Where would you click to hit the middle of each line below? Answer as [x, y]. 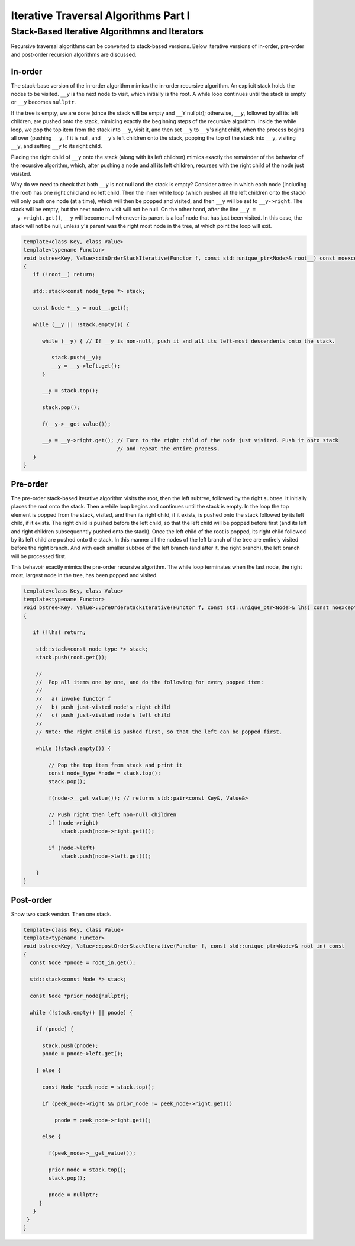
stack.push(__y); [76, 358]
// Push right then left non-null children [112, 815]
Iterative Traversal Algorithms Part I [100, 15]
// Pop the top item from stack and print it [115, 765]
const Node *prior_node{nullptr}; [80, 996]
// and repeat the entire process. [168, 449]
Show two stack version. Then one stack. [61, 914]
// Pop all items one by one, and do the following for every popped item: [150, 682]
